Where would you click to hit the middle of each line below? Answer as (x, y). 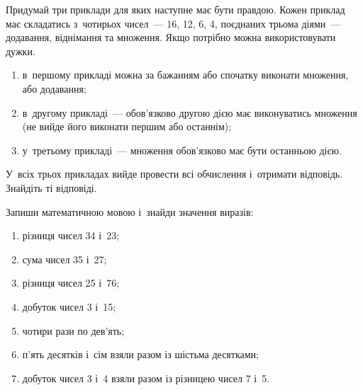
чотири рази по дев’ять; (73, 330)
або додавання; (54, 88)
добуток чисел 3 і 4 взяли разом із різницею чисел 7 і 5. (146, 378)
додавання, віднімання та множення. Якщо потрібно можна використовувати (171, 37)
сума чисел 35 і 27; (65, 259)
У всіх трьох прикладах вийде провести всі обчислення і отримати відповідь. (174, 174)
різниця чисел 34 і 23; (71, 235)
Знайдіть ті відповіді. (51, 187)
